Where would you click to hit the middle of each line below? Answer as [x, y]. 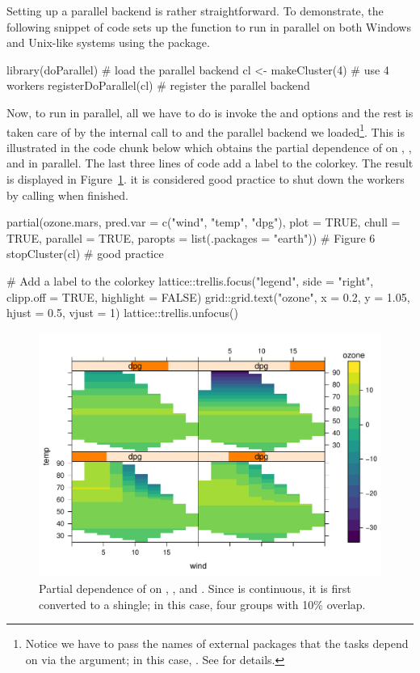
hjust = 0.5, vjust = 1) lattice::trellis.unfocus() [122, 313]
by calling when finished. [67, 195]
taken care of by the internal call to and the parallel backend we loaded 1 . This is [206, 130]
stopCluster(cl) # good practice [85, 254]
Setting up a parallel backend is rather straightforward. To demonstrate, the [195, 11]
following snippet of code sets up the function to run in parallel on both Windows [209, 26]
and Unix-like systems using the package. [108, 42]
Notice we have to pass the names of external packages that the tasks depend [217, 643]
